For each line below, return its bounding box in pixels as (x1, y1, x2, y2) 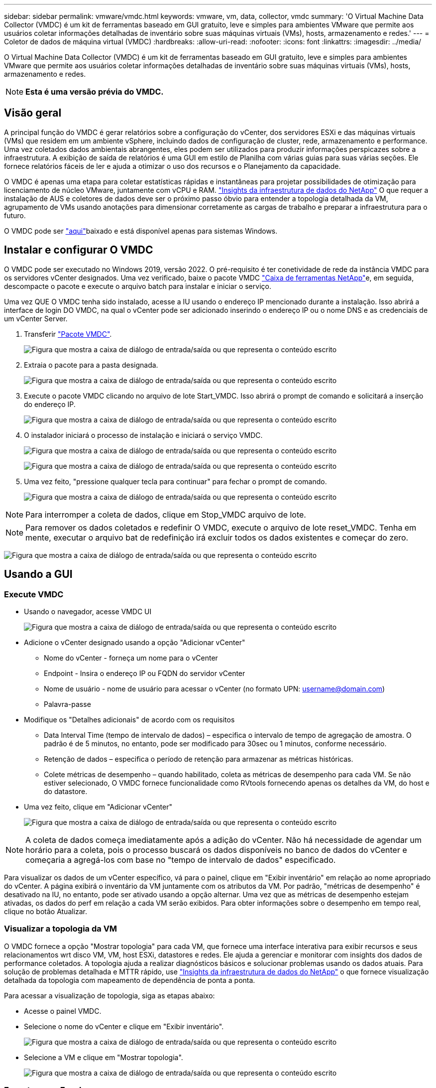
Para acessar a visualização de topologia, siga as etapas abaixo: (4, 991, 215, 1000)
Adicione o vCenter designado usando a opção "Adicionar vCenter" (24, 638, 245, 647)
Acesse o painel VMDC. (24, 1006, 102, 1015)
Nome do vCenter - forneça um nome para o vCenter (44, 653, 218, 662)
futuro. (4, 211, 26, 220)
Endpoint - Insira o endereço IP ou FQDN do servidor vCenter (44, 669, 245, 678)
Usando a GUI (4, 568, 73, 581)
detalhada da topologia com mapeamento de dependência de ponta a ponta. (4, 975, 255, 984)
